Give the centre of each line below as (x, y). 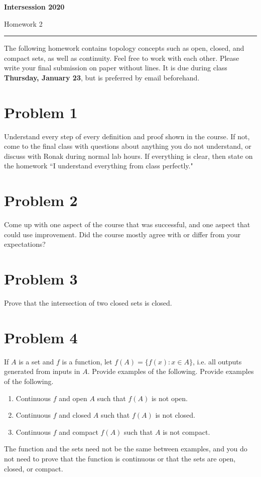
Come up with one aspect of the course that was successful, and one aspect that (127, 224)
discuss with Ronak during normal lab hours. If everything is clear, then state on (128, 156)
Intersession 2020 (34, 7)
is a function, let (87, 361)
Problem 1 (41, 112)
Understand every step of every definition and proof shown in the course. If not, (127, 136)
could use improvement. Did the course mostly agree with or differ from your (122, 234)
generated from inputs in (42, 371)
